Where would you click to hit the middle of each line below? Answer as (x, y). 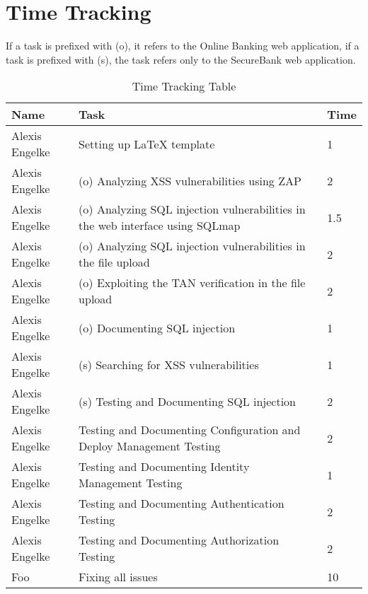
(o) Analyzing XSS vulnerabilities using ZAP (190, 180)
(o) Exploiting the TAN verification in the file (192, 283)
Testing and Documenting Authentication (182, 503)
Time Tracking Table (184, 86)
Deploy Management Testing (150, 446)
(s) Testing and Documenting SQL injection (187, 401)
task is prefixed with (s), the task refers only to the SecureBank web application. (181, 59)
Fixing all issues (118, 577)
